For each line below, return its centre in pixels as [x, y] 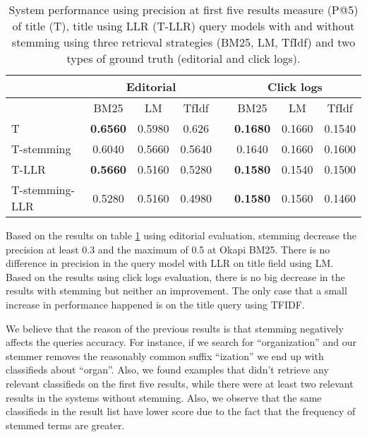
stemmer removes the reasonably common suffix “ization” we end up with [165, 355]
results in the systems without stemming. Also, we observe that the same [164, 397]
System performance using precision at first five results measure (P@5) [183, 10]
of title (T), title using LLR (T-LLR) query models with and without [183, 26]
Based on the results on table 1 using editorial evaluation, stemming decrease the [181, 235]
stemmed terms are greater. [65, 425]
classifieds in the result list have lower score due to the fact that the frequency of [181, 411]
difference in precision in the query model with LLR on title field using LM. [170, 263]
